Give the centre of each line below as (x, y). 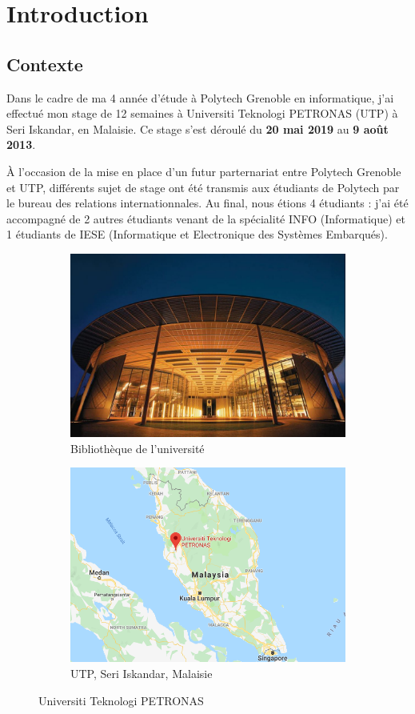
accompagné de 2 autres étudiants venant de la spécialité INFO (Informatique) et (206, 218)
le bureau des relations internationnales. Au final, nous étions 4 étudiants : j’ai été (207, 203)
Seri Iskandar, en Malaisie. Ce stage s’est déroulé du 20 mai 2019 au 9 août (198, 128)
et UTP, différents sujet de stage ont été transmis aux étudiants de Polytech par (203, 187)
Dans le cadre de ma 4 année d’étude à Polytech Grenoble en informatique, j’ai (200, 97)
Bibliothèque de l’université (138, 448)
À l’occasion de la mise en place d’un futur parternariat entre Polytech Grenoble (204, 171)
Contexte (45, 64)
